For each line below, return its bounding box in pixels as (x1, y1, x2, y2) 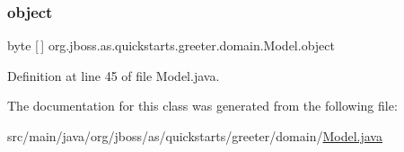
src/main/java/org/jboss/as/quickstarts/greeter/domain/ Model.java (7, 127, 382, 145)
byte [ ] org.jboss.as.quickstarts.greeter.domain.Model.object (7, 36, 335, 55)
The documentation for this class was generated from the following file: (7, 96, 398, 115)
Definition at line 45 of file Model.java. (7, 66, 220, 85)
